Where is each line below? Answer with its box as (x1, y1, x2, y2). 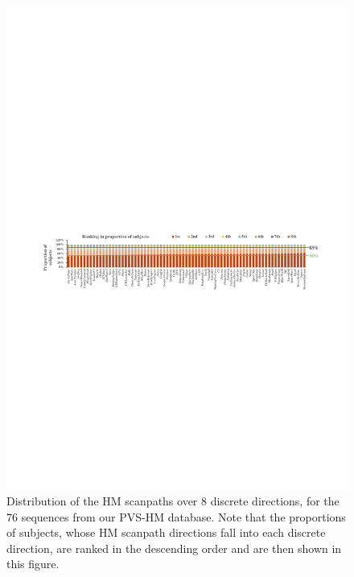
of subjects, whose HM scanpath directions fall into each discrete (6, 524, 326, 541)
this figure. (6, 555, 60, 572)
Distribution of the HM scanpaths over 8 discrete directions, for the (6, 493, 340, 509)
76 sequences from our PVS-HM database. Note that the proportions (6, 508, 346, 525)
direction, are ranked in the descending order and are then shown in (6, 539, 342, 556)
